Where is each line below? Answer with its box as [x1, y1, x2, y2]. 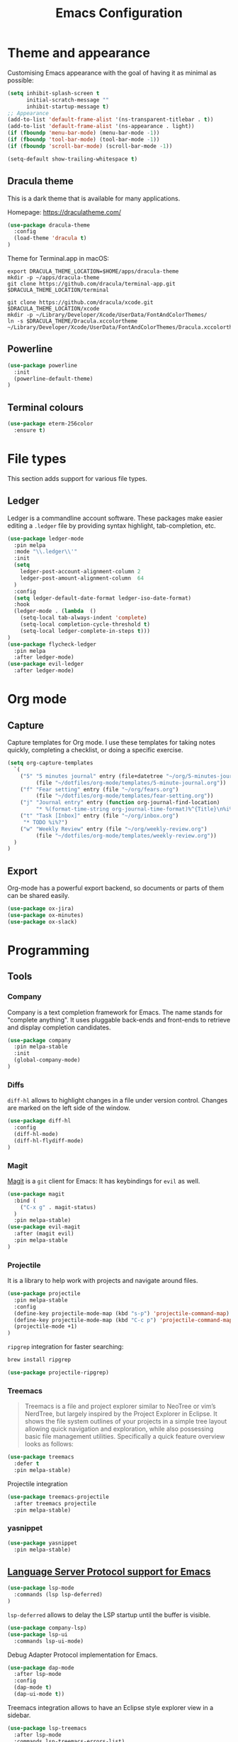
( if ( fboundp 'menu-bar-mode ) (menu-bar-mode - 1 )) [7, 129, 160, 136]
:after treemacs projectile [13, 1500, 97, 1507]
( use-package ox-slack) [7, 918, 78, 925]
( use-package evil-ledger [7, 661, 84, 668]
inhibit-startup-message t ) [25, 103, 110, 110]
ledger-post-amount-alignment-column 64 [20, 574, 144, 582]
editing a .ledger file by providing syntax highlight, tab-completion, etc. [7, 521, 216, 530]
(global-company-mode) [13, 1056, 81, 1064]
